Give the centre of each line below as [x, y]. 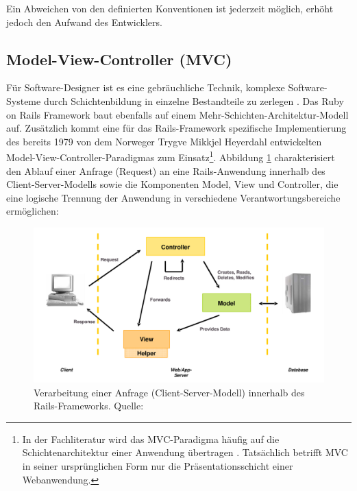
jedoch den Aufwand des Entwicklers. [84, 22]
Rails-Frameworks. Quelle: [89, 406]
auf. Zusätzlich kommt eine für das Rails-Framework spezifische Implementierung [176, 128]
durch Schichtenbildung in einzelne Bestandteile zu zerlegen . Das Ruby [194, 100]
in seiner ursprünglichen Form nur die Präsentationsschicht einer [158, 466]
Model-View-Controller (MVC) [119, 59]
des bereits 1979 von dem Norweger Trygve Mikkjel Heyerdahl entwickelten [164, 141]
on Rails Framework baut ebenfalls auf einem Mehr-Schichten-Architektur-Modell [177, 114]
